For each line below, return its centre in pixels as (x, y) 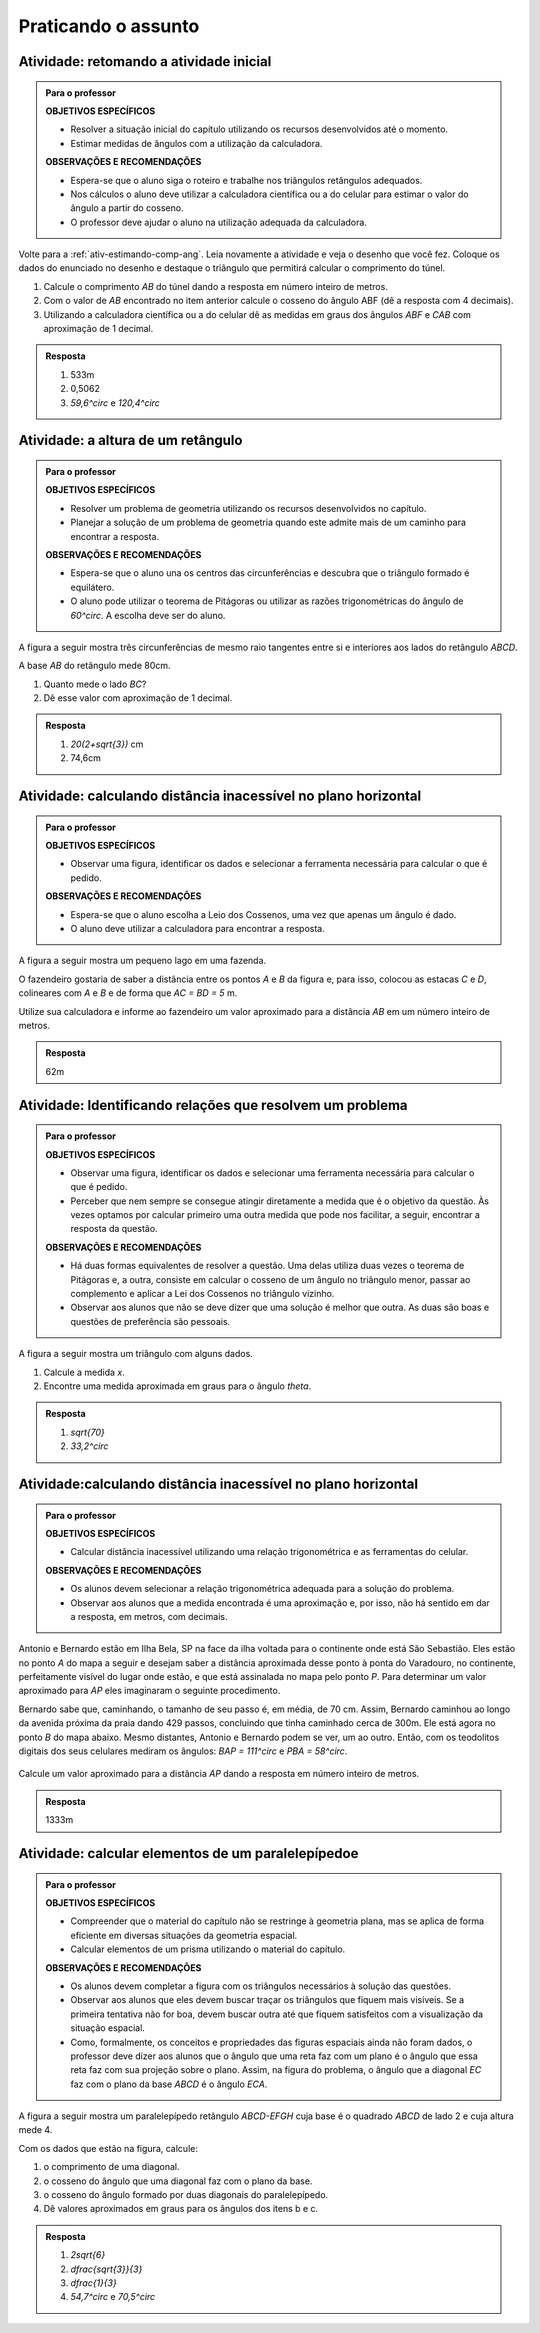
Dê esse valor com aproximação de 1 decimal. (138, 698)
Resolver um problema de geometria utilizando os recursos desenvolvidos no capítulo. (248, 508)
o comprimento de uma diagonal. (111, 2167)
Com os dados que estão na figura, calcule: (108, 2148)
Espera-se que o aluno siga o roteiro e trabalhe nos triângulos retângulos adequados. (246, 180)
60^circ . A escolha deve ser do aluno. (148, 615)
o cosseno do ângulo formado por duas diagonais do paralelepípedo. (186, 2195)
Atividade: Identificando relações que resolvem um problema (213, 1105)
